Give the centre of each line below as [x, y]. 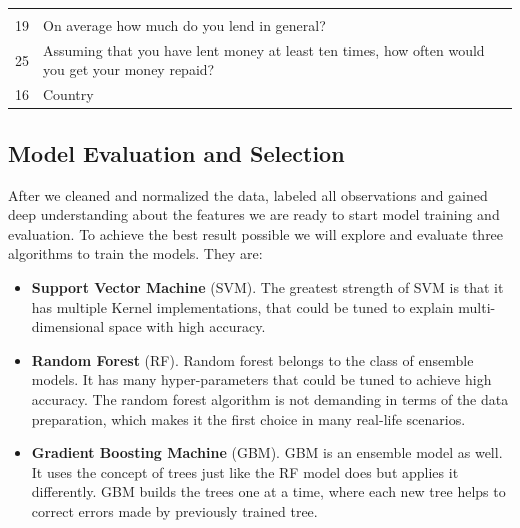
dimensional [68, 326]
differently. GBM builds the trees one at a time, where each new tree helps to [268, 491]
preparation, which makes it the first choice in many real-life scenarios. [248, 418]
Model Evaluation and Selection [176, 152]
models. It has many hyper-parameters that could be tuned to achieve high [261, 379]
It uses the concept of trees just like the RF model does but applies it [245, 471]
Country [68, 94]
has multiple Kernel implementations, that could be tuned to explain [242, 306]
